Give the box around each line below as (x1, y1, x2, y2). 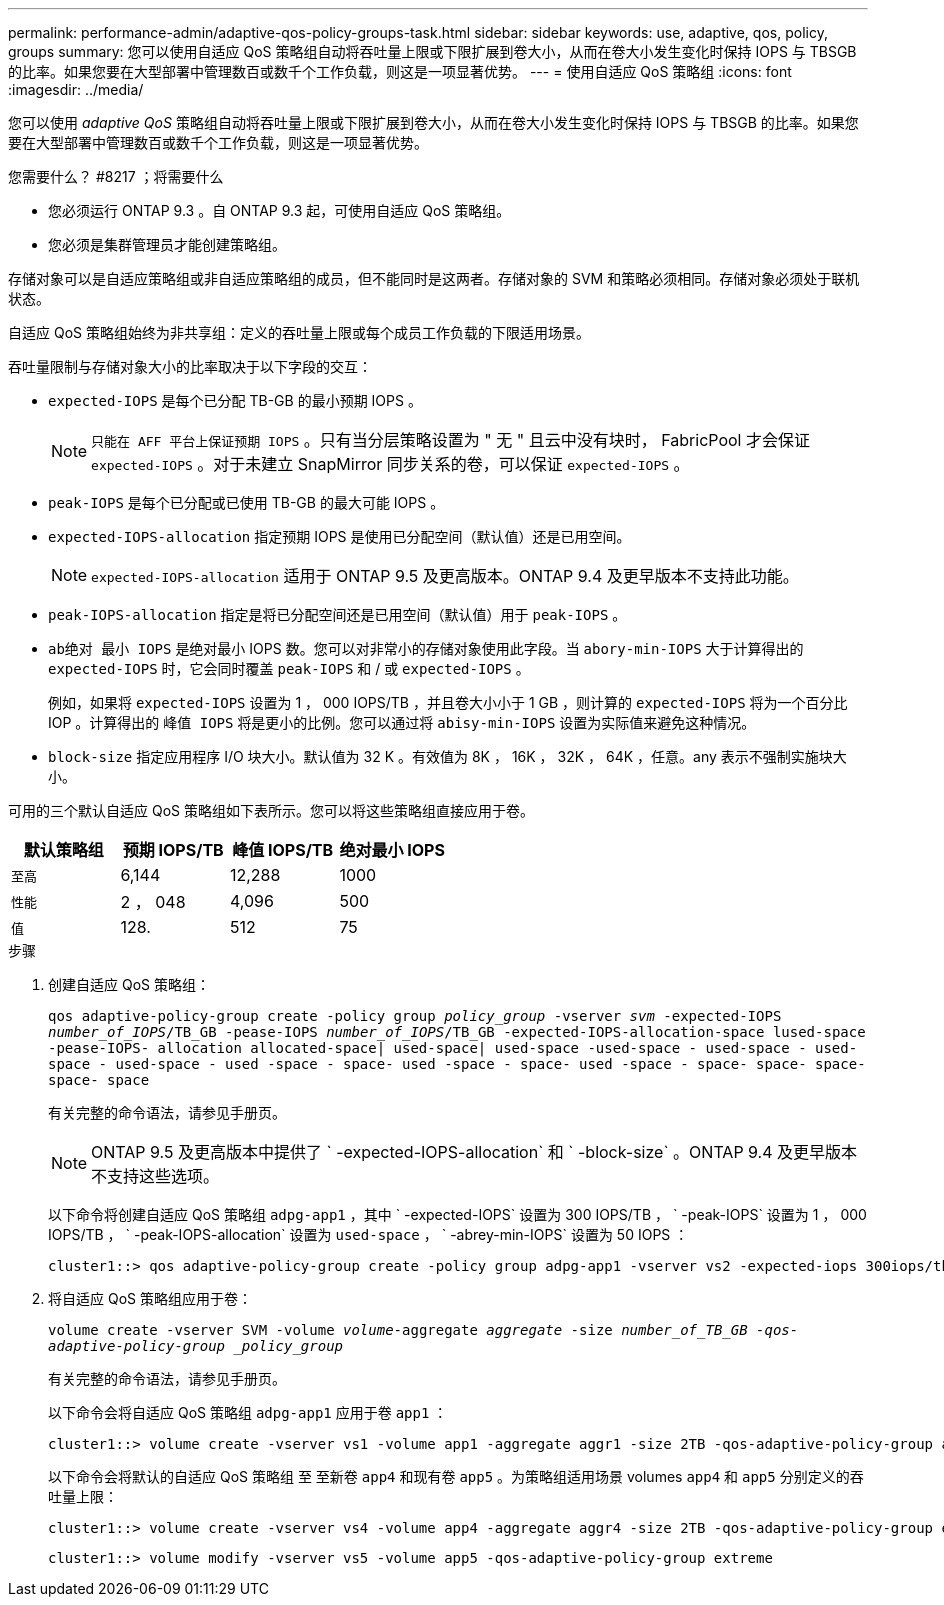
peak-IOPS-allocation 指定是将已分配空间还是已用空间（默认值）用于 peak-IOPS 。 (48, 606, 627, 623)
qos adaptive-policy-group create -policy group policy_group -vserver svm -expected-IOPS (48, 1008, 782, 1024)
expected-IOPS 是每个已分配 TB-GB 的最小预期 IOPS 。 (48, 392, 422, 409)
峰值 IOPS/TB (232, 840, 334, 860)
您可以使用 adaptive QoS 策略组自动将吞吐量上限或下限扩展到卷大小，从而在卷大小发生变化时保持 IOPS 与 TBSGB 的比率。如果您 (8, 114, 859, 131)
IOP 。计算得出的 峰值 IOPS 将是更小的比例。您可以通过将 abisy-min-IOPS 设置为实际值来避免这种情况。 (48, 714, 756, 731)
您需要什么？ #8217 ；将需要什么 (8, 168, 224, 185)
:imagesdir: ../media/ (8, 81, 144, 98)
